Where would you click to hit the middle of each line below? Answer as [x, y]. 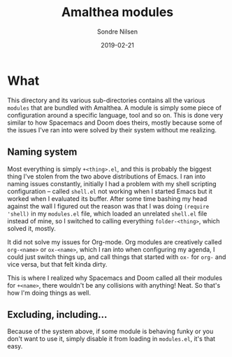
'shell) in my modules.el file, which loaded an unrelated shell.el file [107, 213]
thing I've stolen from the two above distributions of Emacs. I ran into [107, 176]
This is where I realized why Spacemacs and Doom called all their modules [115, 278]
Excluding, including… [57, 315]
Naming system [42, 152]
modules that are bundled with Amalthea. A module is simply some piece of [115, 107]
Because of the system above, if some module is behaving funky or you [110, 331]
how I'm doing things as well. [49, 293]
